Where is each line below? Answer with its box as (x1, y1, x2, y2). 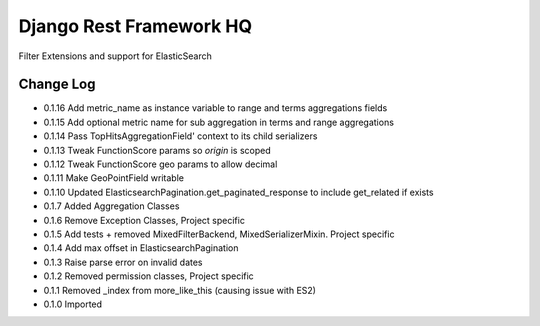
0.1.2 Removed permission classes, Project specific (43, 270, 254, 282)
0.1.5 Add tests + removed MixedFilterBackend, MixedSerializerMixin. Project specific (43, 228, 395, 240)
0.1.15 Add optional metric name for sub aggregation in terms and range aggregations (43, 116, 395, 128)
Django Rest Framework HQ (18, 15, 253, 37)
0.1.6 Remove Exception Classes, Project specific (43, 214, 245, 226)
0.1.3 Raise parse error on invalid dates (43, 256, 203, 268)
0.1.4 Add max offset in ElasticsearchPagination (43, 242, 239, 254)
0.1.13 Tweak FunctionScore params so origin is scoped (43, 144, 271, 156)
